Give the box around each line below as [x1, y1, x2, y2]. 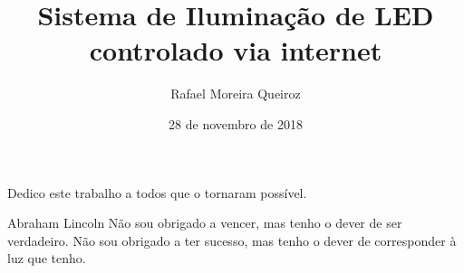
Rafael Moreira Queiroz [170, 84, 301, 103]
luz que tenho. [7, 249, 86, 268]
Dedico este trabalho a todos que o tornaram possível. [7, 183, 307, 202]
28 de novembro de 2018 [169, 114, 303, 133]
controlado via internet [89, 32, 382, 69]
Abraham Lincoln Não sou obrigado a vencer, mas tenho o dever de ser [7, 213, 402, 232]
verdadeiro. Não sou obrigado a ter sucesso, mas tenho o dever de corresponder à [7, 231, 457, 249]
